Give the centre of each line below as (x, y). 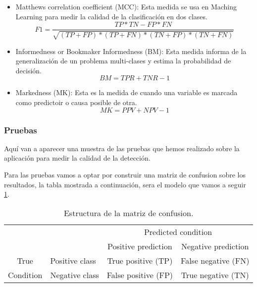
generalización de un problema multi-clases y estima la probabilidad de (123, 61)
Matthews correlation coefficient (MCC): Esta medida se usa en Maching (126, 6)
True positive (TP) (140, 260)
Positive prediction (140, 246)
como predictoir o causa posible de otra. (76, 102)
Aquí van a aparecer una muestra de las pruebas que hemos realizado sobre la (122, 148)
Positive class (73, 260)
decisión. (28, 70)
